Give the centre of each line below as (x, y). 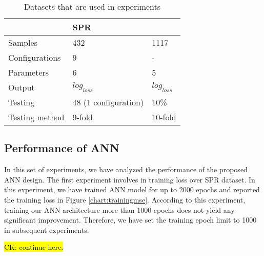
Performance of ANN (62, 148)
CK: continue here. (34, 247)
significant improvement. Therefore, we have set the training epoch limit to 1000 (130, 220)
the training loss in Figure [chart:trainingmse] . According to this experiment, (125, 199)
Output (22, 87)
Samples (23, 42)
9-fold (83, 117)
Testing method (36, 117)
